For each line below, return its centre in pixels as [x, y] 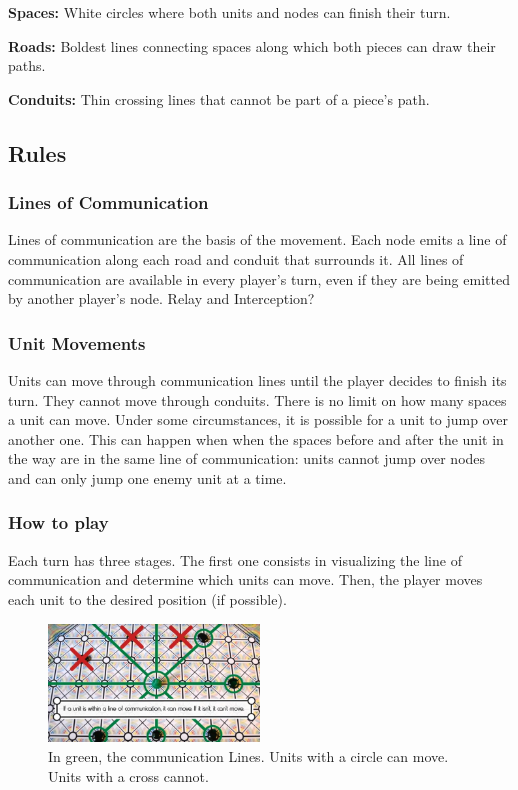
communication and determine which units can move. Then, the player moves [245, 579]
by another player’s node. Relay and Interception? [161, 298]
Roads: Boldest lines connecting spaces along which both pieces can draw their [252, 45]
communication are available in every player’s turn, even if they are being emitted [259, 278]
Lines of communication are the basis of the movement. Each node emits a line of [257, 239]
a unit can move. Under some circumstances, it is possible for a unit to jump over [258, 419]
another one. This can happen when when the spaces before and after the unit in [256, 438]
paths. [27, 65]
